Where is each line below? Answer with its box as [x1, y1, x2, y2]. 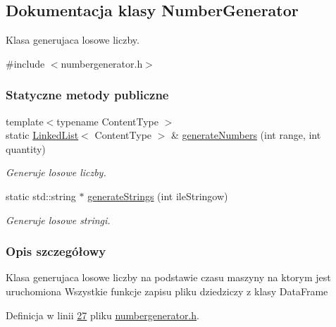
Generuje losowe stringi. [6, 212, 111, 227]
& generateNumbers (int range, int [171, 128, 321, 142]
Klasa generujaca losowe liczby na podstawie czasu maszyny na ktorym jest [6, 270, 331, 285]
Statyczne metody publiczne [6, 86, 169, 104]
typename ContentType [56, 113, 158, 128]
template [6, 113, 44, 128]
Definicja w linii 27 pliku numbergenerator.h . [6, 307, 199, 322]
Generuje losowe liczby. [6, 165, 106, 180]
